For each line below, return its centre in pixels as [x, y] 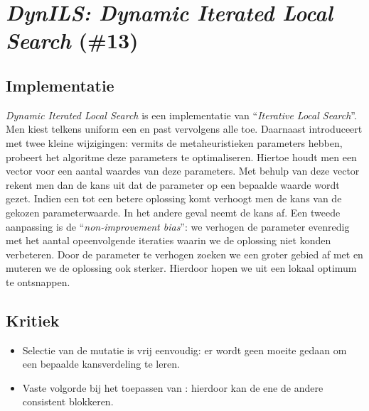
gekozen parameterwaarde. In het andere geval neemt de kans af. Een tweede [173, 212]
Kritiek [33, 320]
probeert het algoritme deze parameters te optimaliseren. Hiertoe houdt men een [181, 157]
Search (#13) [72, 40]
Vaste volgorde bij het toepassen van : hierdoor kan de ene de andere [173, 387]
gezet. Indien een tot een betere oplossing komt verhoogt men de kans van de [174, 198]
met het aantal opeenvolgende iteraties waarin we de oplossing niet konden [169, 240]
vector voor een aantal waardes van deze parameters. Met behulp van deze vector [183, 171]
